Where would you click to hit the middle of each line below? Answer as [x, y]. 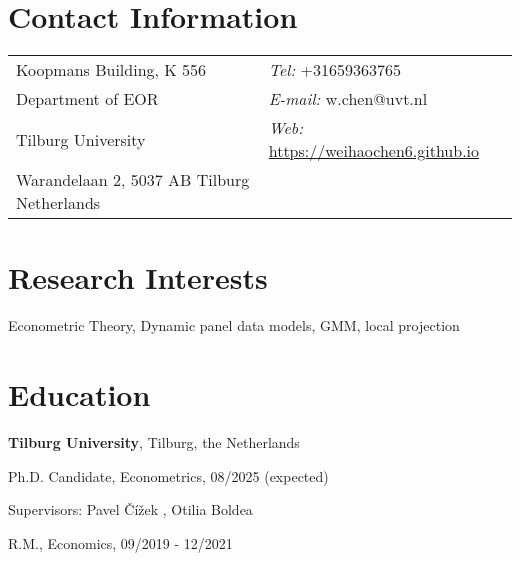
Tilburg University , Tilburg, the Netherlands [154, 441]
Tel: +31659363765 [335, 70]
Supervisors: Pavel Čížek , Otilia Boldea [130, 509]
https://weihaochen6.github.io [374, 151]
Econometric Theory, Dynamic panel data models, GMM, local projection [234, 325]
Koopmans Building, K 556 [111, 70]
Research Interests [138, 277]
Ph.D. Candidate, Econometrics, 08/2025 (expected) [168, 475]
